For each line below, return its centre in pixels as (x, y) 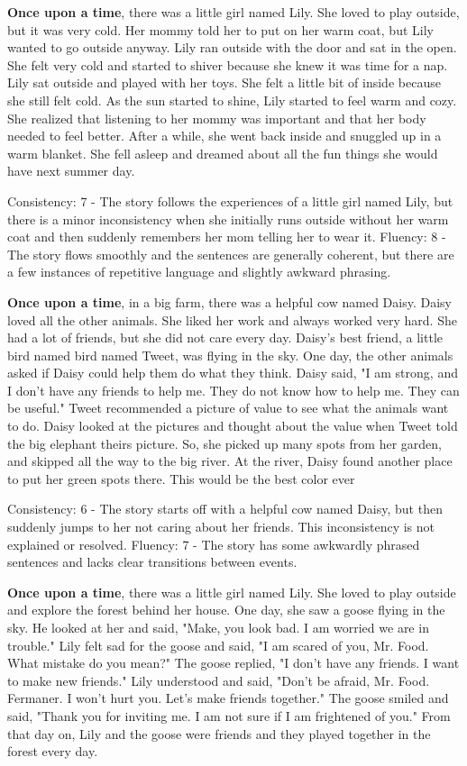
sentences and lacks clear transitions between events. (152, 562)
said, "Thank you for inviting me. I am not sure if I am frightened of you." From (229, 715)
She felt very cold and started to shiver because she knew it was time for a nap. (228, 64)
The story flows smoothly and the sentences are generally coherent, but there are (231, 254)
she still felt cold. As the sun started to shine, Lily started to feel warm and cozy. (232, 100)
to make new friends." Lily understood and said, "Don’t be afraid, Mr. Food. (219, 680)
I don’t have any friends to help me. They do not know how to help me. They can (233, 390)
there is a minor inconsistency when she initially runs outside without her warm (228, 219)
